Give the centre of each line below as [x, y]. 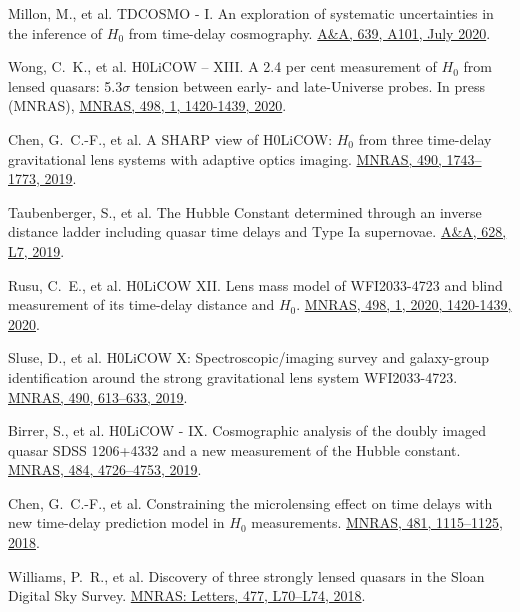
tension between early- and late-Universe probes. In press [310, 85]
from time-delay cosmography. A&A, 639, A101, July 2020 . [309, 32]
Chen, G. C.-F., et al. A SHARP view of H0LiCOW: [170, 138]
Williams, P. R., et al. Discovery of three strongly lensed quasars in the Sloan [246, 575]
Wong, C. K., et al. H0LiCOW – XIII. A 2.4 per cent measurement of [222, 66]
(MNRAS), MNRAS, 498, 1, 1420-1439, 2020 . [147, 105]
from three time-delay [425, 138]
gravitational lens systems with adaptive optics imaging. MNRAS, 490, [225, 158]
